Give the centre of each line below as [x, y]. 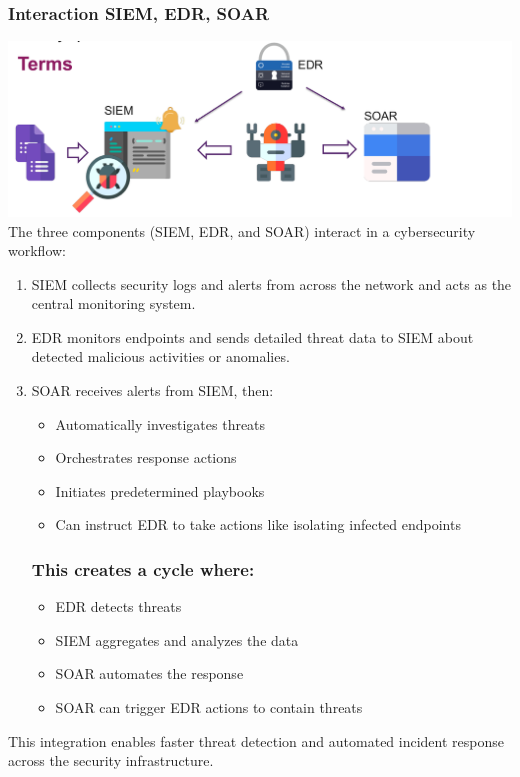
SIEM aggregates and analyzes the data [177, 639]
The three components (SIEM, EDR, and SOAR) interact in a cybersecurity [242, 230]
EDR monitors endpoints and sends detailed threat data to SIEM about [252, 336]
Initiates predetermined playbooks [160, 490]
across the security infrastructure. [111, 760]
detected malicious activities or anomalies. [160, 356]
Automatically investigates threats [160, 423]
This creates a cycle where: [143, 568]
